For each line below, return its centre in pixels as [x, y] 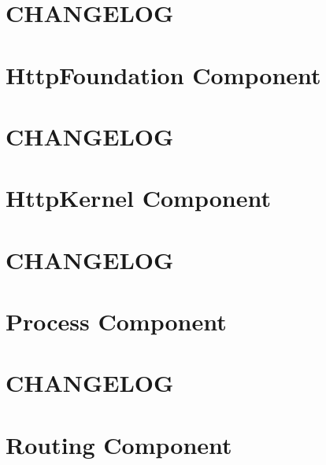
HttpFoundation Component [163, 74]
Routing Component [119, 444]
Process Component [116, 321]
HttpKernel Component [138, 198]
